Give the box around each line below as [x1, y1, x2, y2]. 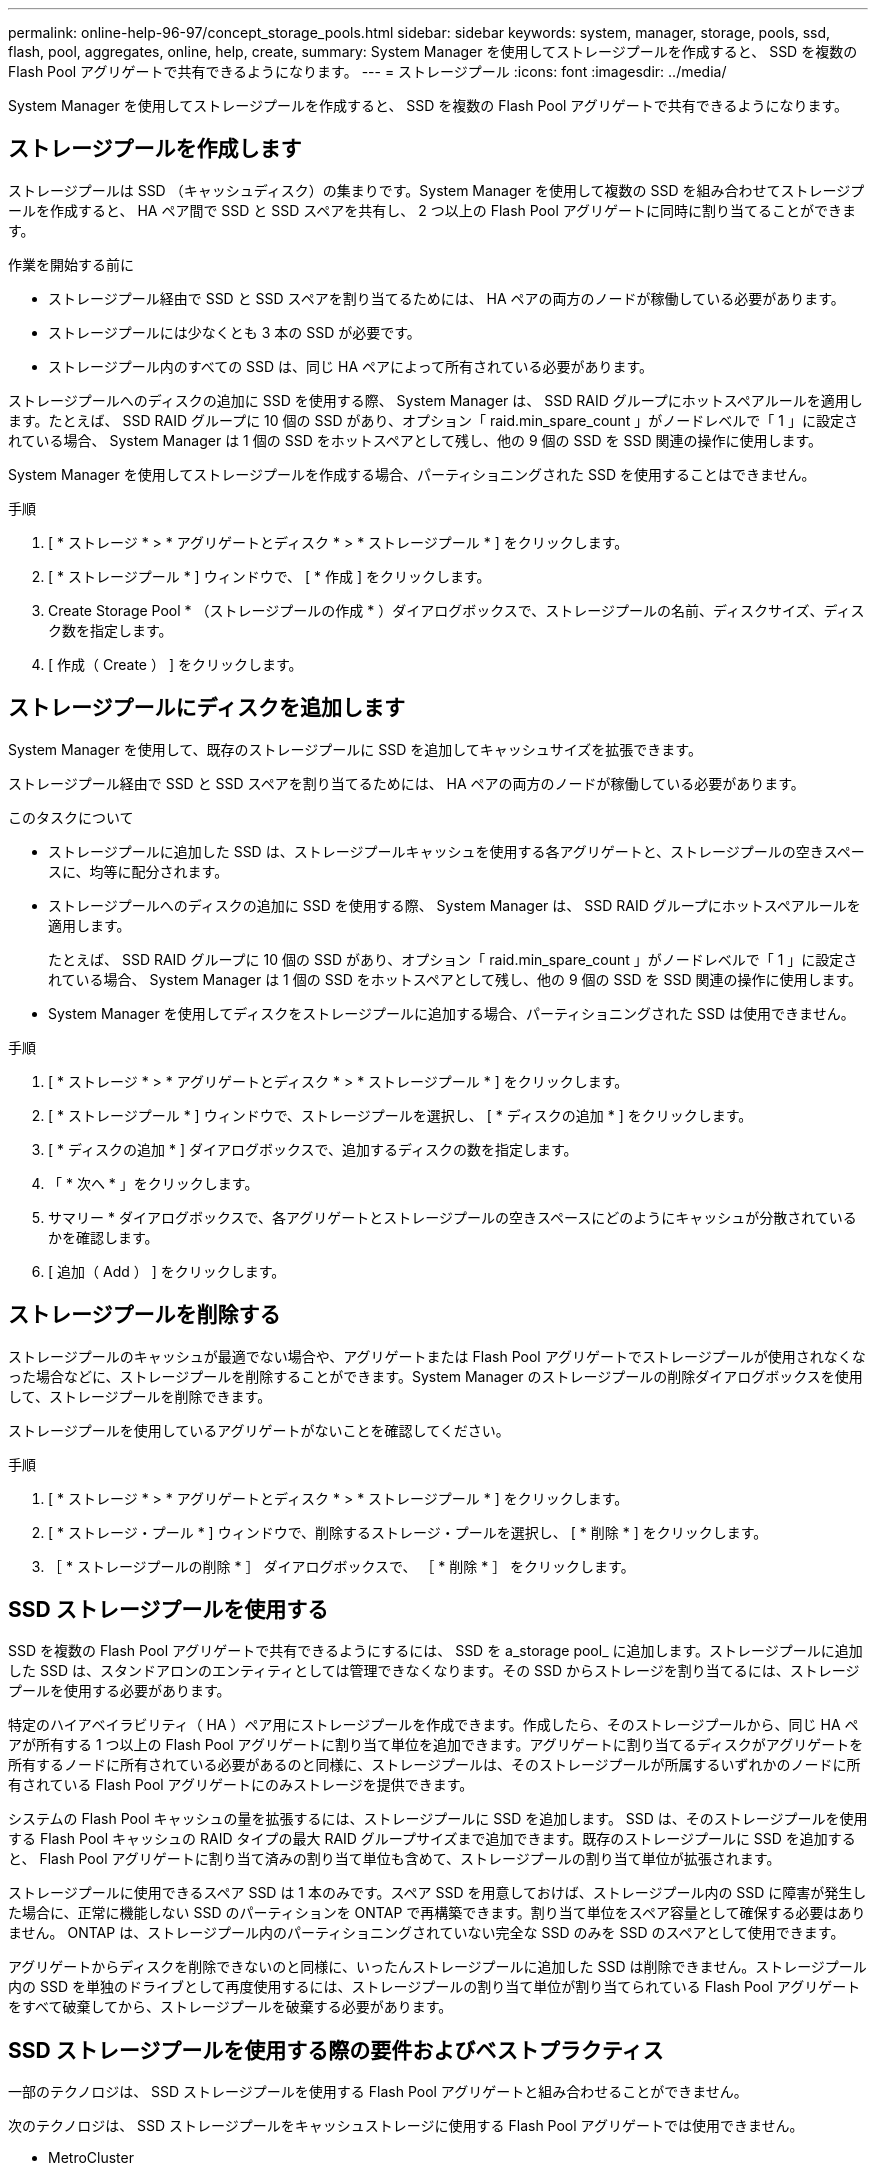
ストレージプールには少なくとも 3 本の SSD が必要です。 [48, 323, 421, 341]
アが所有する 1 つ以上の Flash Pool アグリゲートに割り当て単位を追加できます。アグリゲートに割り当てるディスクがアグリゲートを [8, 1736, 864, 1754]
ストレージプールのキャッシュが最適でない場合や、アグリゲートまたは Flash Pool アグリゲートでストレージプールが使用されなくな [8, 1347, 866, 1365]
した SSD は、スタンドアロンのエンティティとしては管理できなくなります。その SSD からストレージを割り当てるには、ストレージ [8, 1662, 860, 1680]
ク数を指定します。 [48, 621, 173, 639]
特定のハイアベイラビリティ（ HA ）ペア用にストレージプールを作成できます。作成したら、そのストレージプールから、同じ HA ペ [8, 1716, 859, 1734]
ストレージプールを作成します [8, 136, 302, 162]
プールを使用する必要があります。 [8, 1682, 231, 1700]
